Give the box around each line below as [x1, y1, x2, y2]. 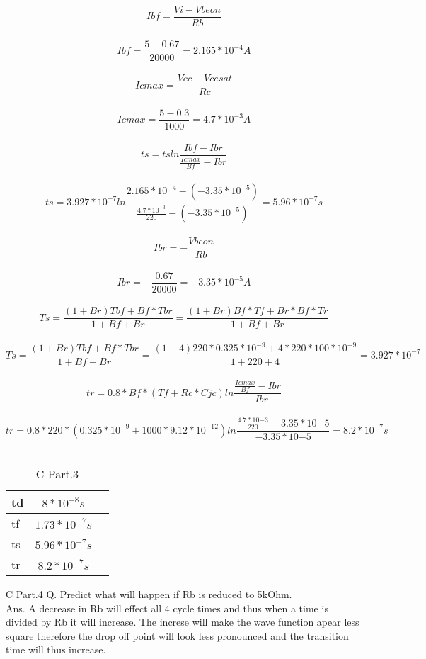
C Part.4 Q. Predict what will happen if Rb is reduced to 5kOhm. [6, 587, 292, 601]
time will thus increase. [6, 642, 106, 657]
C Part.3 [35, 466, 79, 482]
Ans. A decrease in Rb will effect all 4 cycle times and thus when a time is [6, 600, 328, 615]
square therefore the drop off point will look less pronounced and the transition [6, 628, 349, 643]
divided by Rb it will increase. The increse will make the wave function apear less [6, 614, 359, 629]
